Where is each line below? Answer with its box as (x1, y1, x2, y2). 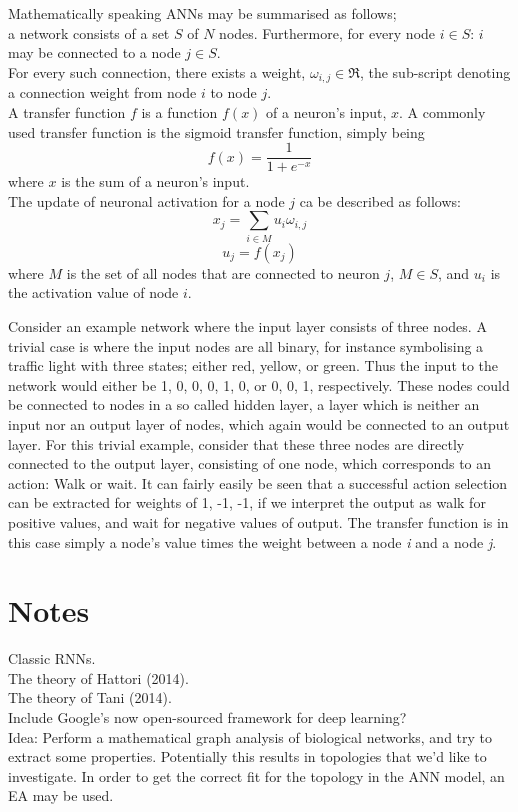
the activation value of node (8, 282, 179, 303)
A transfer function (8, 102, 126, 123)
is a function (141, 102, 218, 123)
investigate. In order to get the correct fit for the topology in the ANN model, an (8, 765, 505, 786)
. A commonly (399, 102, 486, 123)
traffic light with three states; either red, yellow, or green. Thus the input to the (8, 355, 499, 376)
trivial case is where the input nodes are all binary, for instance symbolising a (8, 335, 484, 356)
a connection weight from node (8, 82, 197, 103)
